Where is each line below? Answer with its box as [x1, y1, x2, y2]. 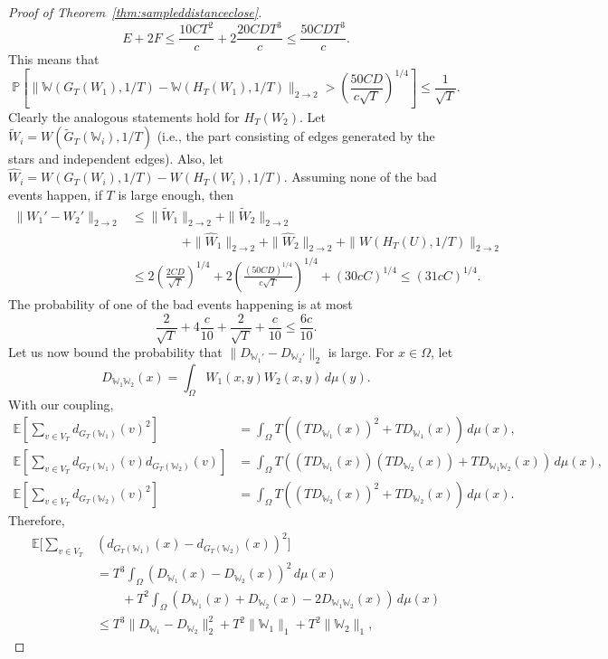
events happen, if [8, 184, 102, 203]
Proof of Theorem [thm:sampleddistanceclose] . [8, 3, 262, 21]
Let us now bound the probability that [8, 343, 223, 362]
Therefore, [8, 511, 65, 530]
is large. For [328, 343, 394, 362]
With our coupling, [8, 394, 114, 413]
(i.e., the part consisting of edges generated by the [157, 127, 435, 146]
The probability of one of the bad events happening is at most [8, 294, 353, 313]
